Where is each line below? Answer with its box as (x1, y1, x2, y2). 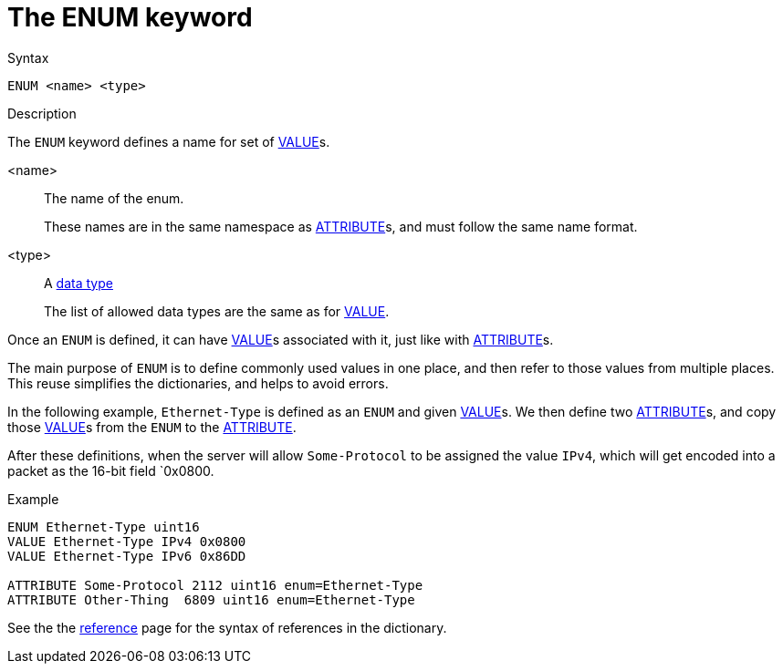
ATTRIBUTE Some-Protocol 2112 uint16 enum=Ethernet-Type (7, 577, 423, 593)
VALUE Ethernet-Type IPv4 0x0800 (7, 533, 246, 549)
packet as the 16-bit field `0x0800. (7, 462, 214, 479)
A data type (44, 274, 113, 291)
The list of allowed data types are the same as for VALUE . (44, 303, 390, 319)
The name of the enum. (44, 190, 184, 206)
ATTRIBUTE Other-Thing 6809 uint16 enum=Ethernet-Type (7, 592, 415, 607)
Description (7, 105, 77, 121)
